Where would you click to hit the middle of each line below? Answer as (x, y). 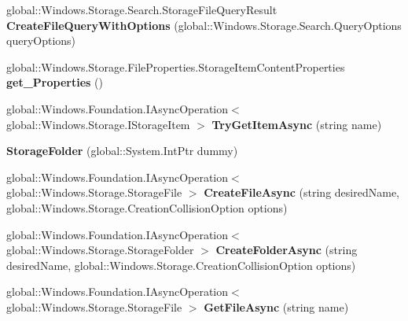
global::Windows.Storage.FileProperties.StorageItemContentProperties (176, 66)
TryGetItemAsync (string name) (297, 124)
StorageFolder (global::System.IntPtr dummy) (122, 151)
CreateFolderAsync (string (287, 250)
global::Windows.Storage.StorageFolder (100, 250)
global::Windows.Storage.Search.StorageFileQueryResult (142, 9)
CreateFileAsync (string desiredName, (301, 192)
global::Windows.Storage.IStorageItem (98, 124)
